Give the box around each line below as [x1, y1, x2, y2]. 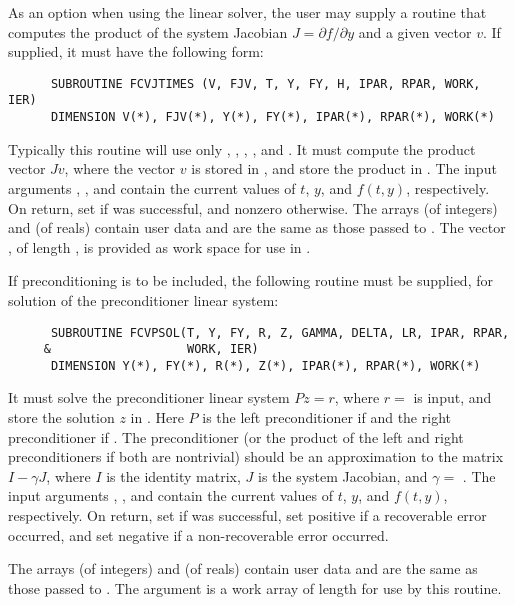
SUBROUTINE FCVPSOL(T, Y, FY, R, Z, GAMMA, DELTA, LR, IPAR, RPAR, [50, 325, 510, 340]
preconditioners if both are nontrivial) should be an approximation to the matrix [8, 446, 504, 467]
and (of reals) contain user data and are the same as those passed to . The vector [8, 217, 506, 238]
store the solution [8, 407, 115, 428]
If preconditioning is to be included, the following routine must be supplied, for [8, 270, 493, 291]
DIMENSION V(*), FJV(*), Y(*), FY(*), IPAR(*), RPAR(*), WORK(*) [50, 110, 495, 125]
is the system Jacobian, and [258, 465, 428, 486]
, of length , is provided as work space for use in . [8, 236, 311, 257]
